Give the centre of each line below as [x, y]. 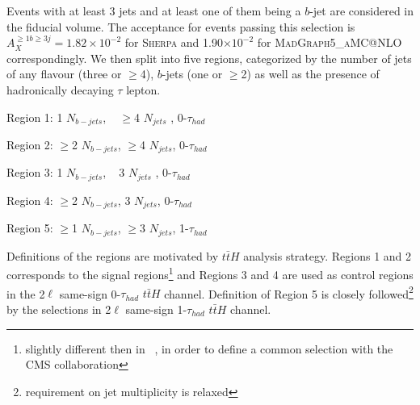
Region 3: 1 [35, 172]
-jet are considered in [362, 10]
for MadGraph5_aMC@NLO [330, 42]
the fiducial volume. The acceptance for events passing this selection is [181, 26]
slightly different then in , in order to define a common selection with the [209, 348]
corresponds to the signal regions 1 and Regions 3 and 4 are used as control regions [210, 273]
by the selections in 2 [59, 309]
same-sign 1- [156, 309]
